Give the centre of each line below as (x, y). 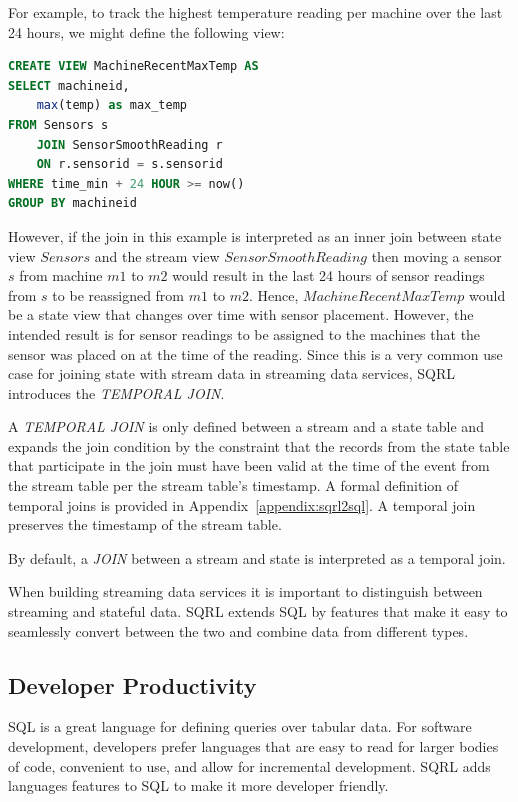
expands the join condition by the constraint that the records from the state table (259, 445)
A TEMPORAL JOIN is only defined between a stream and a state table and (246, 426)
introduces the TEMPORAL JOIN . (116, 392)
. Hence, (274, 294)
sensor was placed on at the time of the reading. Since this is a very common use (255, 353)
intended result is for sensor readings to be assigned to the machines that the (244, 333)
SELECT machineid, (69, 85)
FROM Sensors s (58, 124)
